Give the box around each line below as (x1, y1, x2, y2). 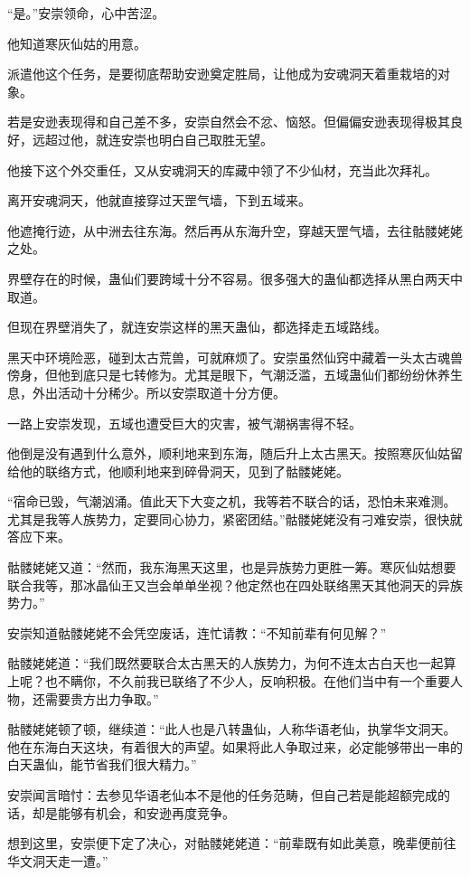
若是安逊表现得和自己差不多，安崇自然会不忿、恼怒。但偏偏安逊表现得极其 (7, 112, 450, 131)
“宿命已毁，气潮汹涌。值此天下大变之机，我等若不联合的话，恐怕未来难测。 (7, 492, 456, 511)
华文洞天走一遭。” (7, 851, 108, 870)
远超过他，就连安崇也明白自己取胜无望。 (32, 129, 273, 148)
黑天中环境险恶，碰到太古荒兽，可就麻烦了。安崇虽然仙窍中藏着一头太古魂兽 (7, 347, 463, 366)
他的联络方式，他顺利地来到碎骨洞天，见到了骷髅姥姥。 (19, 461, 349, 480)
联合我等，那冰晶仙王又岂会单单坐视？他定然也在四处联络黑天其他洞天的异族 (7, 575, 463, 594)
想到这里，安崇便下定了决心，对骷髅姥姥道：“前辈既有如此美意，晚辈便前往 (7, 834, 456, 852)
